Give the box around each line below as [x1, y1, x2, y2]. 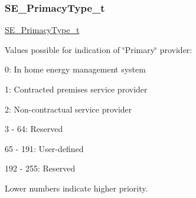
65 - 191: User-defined [5, 142, 84, 154]
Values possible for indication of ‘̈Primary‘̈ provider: [5, 43, 192, 55]
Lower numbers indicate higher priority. [5, 181, 148, 194]
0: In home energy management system [5, 63, 146, 75]
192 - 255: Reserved [5, 162, 76, 174]
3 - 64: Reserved [5, 123, 63, 135]
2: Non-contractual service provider [5, 103, 132, 115]
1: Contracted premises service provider [5, 83, 148, 95]
